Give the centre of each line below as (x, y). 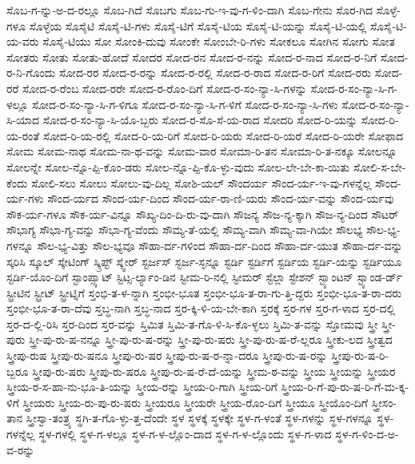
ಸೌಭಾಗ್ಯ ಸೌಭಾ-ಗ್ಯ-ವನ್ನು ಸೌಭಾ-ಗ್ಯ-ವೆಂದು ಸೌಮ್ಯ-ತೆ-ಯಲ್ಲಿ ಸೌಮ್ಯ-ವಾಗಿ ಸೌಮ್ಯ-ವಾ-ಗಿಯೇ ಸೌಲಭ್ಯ (185, 230)
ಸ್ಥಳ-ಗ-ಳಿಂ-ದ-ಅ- (367, 434)
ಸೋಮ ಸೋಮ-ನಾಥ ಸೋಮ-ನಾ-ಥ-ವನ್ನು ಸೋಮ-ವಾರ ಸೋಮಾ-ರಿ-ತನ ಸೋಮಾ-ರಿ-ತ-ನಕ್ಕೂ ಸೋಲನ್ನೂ (202, 151)
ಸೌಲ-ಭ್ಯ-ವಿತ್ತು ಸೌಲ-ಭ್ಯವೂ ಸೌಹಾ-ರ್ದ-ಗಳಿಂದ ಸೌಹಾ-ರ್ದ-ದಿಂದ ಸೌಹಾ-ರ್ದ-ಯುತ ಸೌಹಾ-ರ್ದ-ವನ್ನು (220, 245)
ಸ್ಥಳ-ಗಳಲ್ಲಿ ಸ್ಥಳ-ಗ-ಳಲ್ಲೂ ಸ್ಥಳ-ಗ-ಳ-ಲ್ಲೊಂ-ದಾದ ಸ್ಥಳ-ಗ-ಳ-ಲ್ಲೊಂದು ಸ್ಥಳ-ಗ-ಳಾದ (185, 434)
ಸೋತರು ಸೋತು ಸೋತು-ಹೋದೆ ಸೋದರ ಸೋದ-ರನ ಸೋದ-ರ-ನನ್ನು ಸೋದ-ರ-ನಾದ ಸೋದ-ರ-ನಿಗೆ (192, 56)
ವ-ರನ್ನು (21, 449)
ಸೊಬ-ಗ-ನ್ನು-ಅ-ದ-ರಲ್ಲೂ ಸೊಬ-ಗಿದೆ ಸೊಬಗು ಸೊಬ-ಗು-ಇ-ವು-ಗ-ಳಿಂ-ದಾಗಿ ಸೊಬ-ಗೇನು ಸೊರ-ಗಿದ (190, 10)
